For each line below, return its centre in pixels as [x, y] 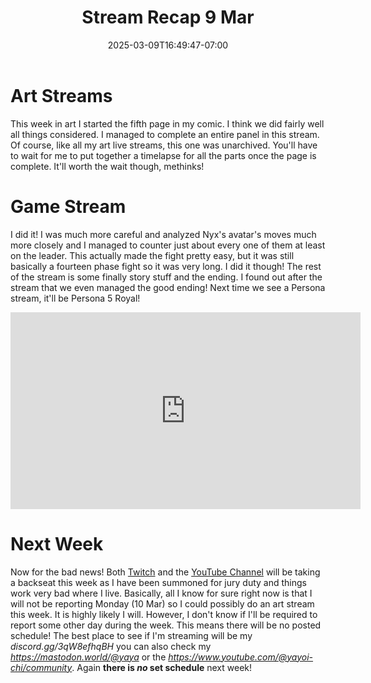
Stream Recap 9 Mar [168, 17]
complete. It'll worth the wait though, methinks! [107, 166]
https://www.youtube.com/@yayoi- [241, 657]
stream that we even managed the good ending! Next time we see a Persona [168, 287]
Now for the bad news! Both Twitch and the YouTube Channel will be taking [165, 572]
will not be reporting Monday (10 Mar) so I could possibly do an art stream [162, 603]
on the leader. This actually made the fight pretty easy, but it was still [152, 255]
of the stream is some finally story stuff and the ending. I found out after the [166, 277]
